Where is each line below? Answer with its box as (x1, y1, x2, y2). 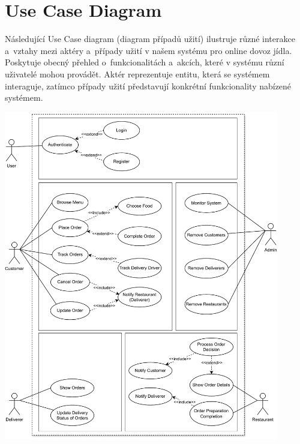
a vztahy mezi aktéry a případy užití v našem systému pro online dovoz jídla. (5, 44, 292, 56)
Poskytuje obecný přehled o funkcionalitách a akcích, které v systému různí (5, 56, 284, 68)
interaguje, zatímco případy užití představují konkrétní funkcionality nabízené (5, 79, 292, 92)
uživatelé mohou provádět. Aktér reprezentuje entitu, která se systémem (5, 67, 270, 80)
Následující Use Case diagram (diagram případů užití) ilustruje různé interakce (5, 32, 295, 45)
